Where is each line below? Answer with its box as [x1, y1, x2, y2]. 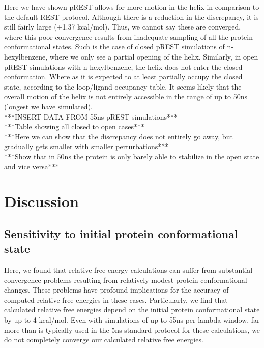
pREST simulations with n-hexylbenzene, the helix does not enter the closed [4, 61, 243, 72]
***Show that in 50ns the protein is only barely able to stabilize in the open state [4, 151, 259, 161]
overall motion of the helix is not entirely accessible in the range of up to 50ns [4, 91, 247, 102]
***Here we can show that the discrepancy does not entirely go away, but [4, 131, 233, 141]
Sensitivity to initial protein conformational [4, 225, 238, 241]
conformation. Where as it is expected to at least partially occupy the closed [4, 71, 243, 82]
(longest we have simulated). [4, 101, 93, 111]
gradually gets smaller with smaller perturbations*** [4, 141, 169, 152]
